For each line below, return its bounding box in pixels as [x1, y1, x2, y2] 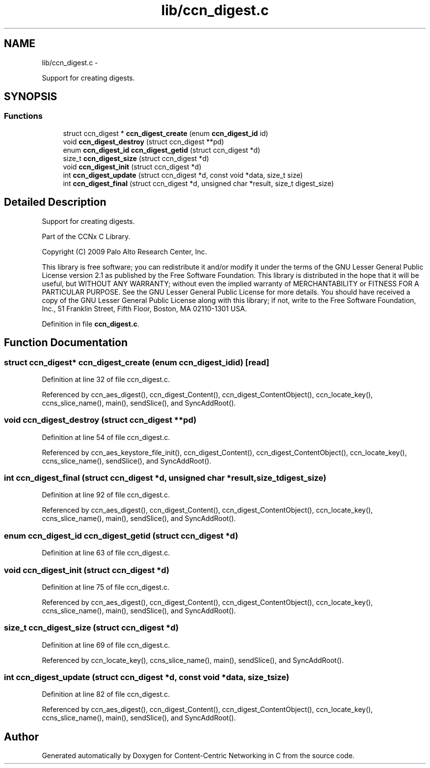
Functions [4, 111, 43, 121]
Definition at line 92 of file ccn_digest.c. [42, 491, 170, 499]
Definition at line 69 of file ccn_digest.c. [42, 640, 170, 649]
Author [4, 730, 39, 743]
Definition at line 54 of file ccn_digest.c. [42, 433, 170, 441]
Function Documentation [4, 336, 128, 349]
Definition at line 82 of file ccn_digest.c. [42, 690, 170, 699]
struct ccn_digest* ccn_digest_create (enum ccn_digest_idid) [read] [4, 357, 269, 367]
